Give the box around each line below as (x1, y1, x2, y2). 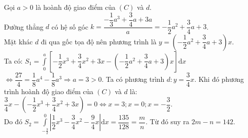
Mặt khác (4, 36, 33, 46)
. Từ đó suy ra (145, 116, 189, 127)
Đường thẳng (4, 21, 43, 32)
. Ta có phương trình (102, 74, 165, 84)
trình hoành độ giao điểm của (4, 86, 94, 96)
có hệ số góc (51, 21, 88, 32)
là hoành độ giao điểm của (35, 2, 116, 12)
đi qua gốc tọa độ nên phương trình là (40, 36, 157, 46)
